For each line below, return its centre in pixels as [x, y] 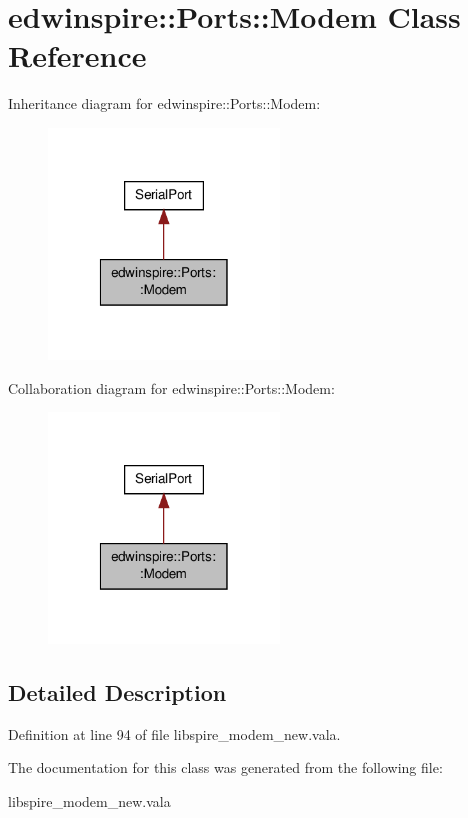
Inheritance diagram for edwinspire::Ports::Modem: [164, 103]
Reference [77, 55]
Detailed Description [117, 692]
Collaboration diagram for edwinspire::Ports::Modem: [171, 387]
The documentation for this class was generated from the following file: [225, 767]
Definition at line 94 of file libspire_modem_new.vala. [174, 733]
